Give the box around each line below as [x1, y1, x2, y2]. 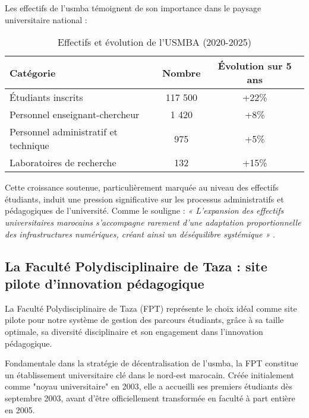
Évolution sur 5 [217, 59, 292, 73]
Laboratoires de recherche [10, 156, 116, 170]
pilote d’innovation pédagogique [5, 274, 204, 292]
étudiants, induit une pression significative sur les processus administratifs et [5, 192, 284, 205]
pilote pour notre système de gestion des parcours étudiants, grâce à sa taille [5, 313, 284, 326]
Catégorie [10, 65, 56, 80]
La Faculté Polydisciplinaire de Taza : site [5, 256, 267, 275]
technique [10, 138, 49, 153]
